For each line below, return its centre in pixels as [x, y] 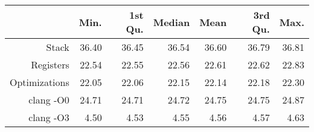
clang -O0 [49, 100]
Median [171, 22]
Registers [50, 64]
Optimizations [40, 82]
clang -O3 [49, 117]
